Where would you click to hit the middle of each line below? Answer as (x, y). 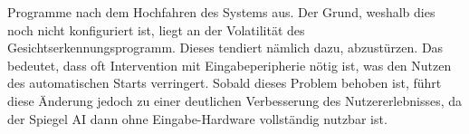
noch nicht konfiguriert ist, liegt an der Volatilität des (156, 29)
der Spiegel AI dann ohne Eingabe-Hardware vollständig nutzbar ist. (197, 118)
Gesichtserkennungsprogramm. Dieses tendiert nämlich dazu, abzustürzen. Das (225, 48)
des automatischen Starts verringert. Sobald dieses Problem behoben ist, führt (225, 83)
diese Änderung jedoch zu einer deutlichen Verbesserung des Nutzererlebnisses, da (235, 100)
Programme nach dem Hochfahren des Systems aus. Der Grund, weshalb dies (221, 12)
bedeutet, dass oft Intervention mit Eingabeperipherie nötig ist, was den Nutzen (230, 65)
